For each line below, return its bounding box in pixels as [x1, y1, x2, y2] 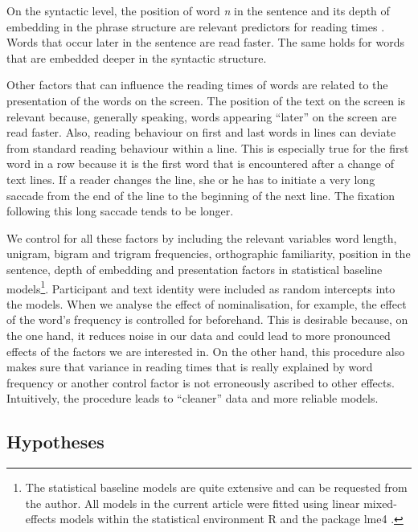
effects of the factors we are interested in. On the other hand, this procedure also [6, 342, 405, 359]
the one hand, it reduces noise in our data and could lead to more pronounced [6, 326, 391, 343]
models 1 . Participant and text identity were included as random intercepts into [6, 277, 395, 297]
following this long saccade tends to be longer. [6, 203, 234, 219]
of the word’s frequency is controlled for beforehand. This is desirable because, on [6, 311, 408, 328]
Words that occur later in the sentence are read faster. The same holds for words [6, 34, 405, 51]
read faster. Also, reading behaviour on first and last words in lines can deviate [6, 124, 396, 141]
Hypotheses [6, 429, 104, 454]
